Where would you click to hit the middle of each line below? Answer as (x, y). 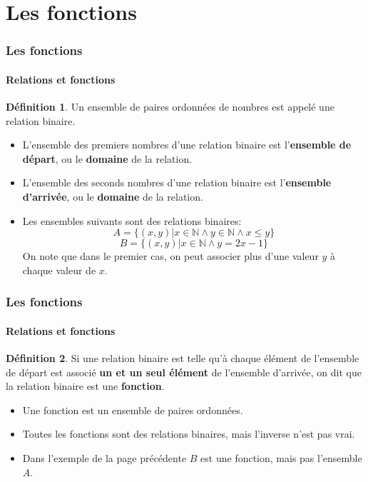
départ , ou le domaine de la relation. (107, 158)
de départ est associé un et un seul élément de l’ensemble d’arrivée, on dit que (184, 372)
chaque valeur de (59, 270)
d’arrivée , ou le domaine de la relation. (113, 196)
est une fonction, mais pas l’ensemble (281, 457)
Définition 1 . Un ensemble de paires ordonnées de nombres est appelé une (170, 107)
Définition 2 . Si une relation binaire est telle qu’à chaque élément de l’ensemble (183, 358)
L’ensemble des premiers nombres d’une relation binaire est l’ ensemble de (187, 145)
